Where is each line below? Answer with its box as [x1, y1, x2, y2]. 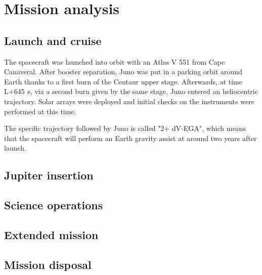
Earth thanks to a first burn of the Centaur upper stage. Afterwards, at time [4, 76, 242, 86]
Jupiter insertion [4, 167, 94, 183]
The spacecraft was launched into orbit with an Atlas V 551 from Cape [4, 56, 225, 67]
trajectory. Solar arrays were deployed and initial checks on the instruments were [4, 96, 254, 106]
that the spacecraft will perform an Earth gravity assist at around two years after [4, 132, 257, 143]
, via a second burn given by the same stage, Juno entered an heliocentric [30, 86, 258, 97]
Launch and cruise [4, 32, 102, 48]
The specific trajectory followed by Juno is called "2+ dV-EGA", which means [4, 123, 246, 133]
